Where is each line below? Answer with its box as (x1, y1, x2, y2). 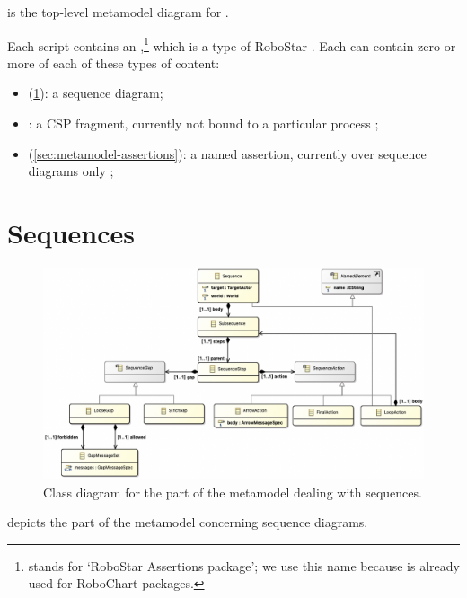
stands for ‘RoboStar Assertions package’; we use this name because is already (28, 556, 460, 575)
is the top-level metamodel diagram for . (7, 3, 229, 21)
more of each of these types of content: (7, 53, 220, 72)
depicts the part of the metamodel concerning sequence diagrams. (7, 513, 368, 532)
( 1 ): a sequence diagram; (28, 84, 163, 102)
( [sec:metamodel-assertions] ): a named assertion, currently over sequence (28, 144, 427, 163)
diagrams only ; (28, 162, 114, 180)
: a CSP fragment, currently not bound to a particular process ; (28, 114, 379, 133)
